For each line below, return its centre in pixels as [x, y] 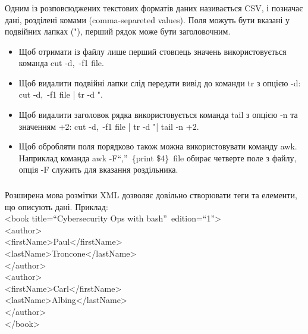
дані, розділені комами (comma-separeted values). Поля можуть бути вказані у [147, 19]
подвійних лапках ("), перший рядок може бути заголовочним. [118, 31]
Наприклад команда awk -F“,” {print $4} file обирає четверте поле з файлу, [158, 157]
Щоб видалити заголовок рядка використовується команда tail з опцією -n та [158, 115]
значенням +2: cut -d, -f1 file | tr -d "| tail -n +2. [109, 126]
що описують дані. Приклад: [56, 206]
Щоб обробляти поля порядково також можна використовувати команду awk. [158, 146]
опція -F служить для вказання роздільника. [98, 169]
